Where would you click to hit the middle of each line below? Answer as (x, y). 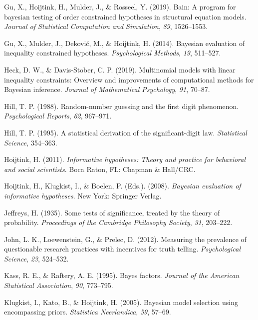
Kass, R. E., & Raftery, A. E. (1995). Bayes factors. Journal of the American (122, 275)
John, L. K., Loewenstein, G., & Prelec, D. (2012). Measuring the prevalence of (125, 239)
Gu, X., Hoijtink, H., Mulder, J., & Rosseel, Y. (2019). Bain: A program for (120, 6)
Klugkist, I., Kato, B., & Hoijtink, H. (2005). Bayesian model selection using (121, 302)
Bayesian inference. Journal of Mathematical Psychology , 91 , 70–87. (107, 89)
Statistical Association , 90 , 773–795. (59, 285)
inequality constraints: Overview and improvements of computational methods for (129, 79)
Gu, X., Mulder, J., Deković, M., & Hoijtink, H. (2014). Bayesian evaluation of (125, 43)
